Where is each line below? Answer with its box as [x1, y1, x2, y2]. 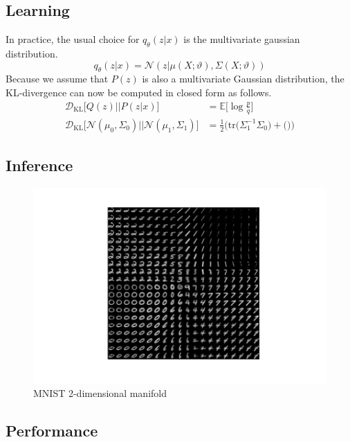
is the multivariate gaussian [183, 32, 300, 46]
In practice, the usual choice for [6, 32, 140, 46]
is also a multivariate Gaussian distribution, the [142, 71, 344, 86]
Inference [6, 154, 73, 176]
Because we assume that [6, 71, 109, 86]
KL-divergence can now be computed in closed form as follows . [6, 85, 272, 99]
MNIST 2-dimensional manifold [33, 386, 167, 400]
